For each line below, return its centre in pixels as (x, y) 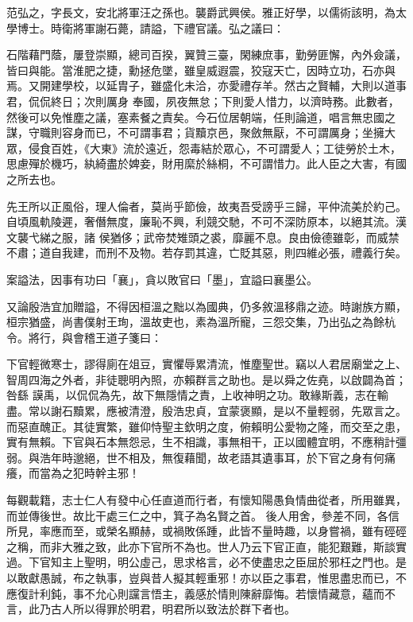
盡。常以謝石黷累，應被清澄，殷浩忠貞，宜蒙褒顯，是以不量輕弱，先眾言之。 (206, 411)
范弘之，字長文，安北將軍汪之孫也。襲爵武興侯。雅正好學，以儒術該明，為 (201, 12)
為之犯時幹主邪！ (95, 473)
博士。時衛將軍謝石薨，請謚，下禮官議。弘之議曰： (151, 27)
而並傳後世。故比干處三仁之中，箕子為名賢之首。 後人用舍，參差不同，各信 (203, 515)
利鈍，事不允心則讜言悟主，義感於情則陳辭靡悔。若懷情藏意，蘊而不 (217, 593)
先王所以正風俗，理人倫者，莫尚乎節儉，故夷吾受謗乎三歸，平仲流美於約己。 (206, 206)
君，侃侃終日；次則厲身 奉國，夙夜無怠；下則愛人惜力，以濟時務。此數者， (203, 101)
